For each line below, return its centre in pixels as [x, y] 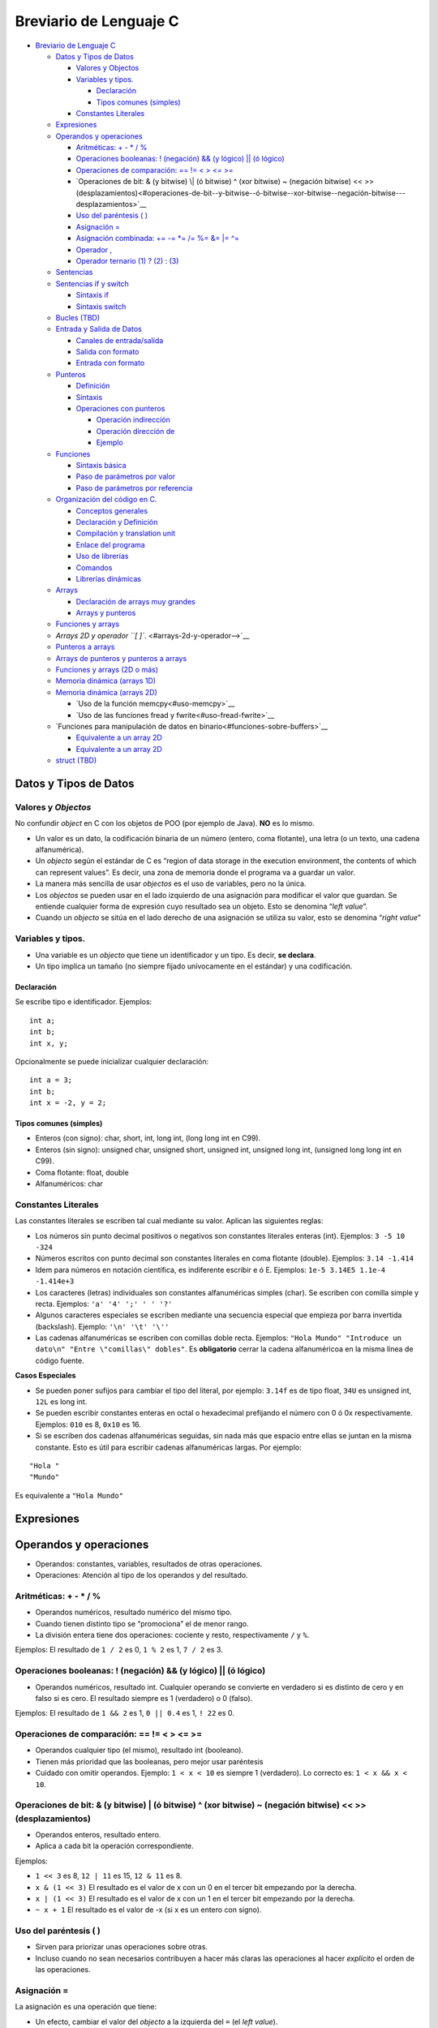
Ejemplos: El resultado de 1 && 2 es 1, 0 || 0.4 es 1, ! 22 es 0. [125, 1713]
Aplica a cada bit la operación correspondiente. [114, 1846]
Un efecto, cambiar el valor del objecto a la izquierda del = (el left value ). [157, 2022]
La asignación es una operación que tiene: [86, 2007]
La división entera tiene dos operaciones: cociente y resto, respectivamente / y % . [172, 1635]
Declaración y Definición [117, 522]
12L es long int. [61, 1402]
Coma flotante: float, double [82, 1172]
